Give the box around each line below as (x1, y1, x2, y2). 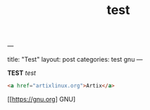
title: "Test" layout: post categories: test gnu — (7, 55, 143, 64)
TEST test (7, 69, 37, 77)
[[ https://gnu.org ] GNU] (7, 95, 76, 104)
